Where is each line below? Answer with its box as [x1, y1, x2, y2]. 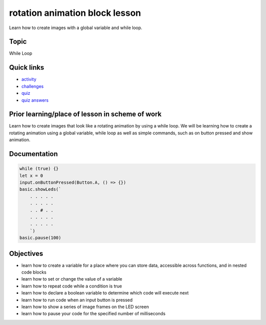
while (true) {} [19, 166, 59, 171]
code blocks [21, 269, 47, 275]
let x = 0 [19, 173, 43, 178]
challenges [21, 83, 44, 89]
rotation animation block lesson [9, 7, 141, 18]
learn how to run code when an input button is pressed [21, 297, 133, 303]
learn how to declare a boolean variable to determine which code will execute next [21, 290, 189, 296]
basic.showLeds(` [19, 187, 62, 192]
